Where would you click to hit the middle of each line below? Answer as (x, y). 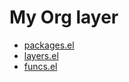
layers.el (41, 55)
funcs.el (40, 66)
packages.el (49, 45)
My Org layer (64, 17)
